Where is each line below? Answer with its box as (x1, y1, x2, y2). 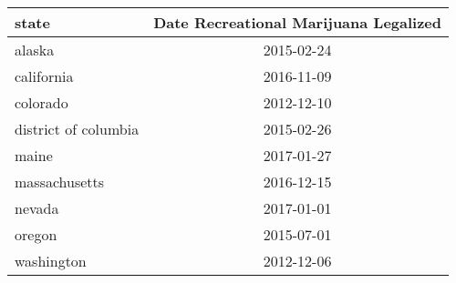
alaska (15, 39, 55, 60)
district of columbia (15, 118, 140, 139)
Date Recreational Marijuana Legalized (153, 12, 442, 33)
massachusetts (15, 171, 105, 192)
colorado (15, 92, 68, 113)
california (15, 66, 74, 86)
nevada (15, 197, 59, 218)
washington (15, 250, 87, 271)
